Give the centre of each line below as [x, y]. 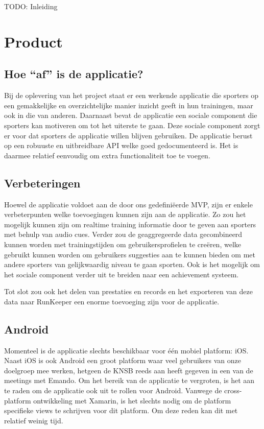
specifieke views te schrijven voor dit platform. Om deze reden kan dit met [121, 410]
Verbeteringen [42, 183]
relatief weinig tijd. [34, 420]
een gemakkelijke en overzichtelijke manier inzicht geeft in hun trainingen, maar [129, 105]
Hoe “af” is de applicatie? [74, 74]
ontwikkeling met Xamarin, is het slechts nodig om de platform [132, 400]
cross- [233, 390]
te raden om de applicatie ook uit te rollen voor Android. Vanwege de [113, 390]
